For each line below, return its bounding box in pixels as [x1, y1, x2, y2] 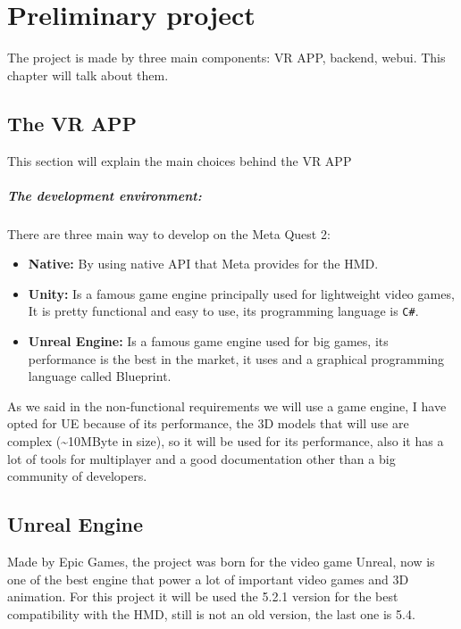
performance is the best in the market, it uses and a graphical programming [28, 349, 445, 368]
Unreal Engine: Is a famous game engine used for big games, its [28, 332, 389, 351]
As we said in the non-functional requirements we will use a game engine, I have [7, 396, 447, 415]
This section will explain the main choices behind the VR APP [7, 151, 352, 170]
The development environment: [7, 186, 202, 204]
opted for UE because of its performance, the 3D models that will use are [7, 414, 409, 433]
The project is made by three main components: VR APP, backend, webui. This [7, 48, 446, 67]
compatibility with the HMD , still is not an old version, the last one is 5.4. [7, 604, 415, 623]
